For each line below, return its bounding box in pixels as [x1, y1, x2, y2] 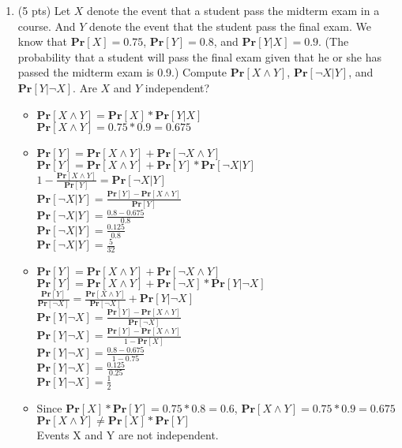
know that [17, 33, 68, 50]
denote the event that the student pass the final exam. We [89, 17, 371, 34]
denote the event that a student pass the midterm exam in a [87, 2, 380, 18]
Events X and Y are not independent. [36, 427, 219, 443]
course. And [17, 17, 76, 34]
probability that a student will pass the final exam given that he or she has [17, 48, 381, 65]
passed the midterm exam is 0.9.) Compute [17, 64, 227, 80]
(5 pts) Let [17, 2, 71, 18]
